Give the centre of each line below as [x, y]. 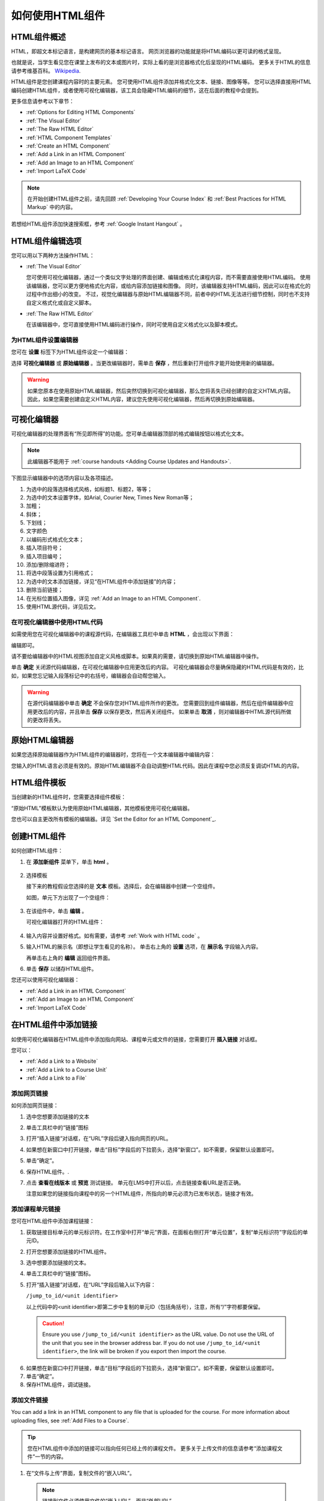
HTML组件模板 [38, 783]
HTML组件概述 [38, 37]
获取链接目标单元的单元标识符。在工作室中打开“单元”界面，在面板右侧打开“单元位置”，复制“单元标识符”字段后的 [164, 1232]
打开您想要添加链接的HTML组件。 [68, 1251]
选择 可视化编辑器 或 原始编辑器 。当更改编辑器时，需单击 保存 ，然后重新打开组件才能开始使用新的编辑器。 [144, 363]
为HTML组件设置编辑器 [45, 340]
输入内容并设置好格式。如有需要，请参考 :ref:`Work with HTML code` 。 [115, 935]
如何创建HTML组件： [37, 851]
